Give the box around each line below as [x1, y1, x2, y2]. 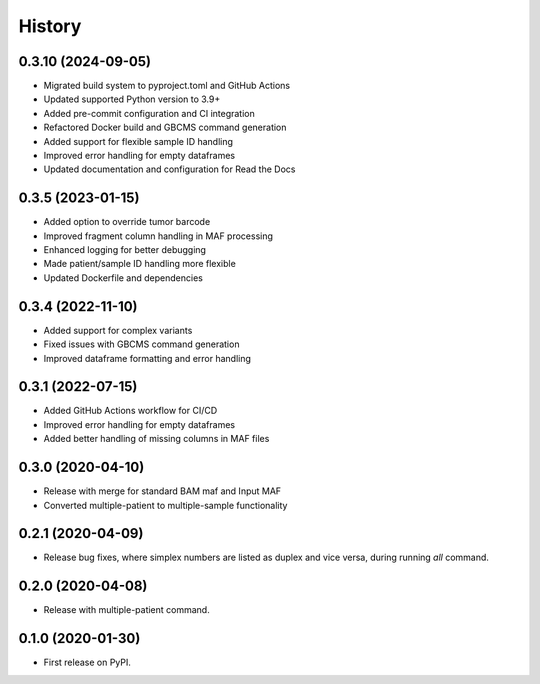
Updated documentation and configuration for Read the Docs [43, 163, 296, 175]
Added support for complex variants [43, 324, 193, 336]
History [18, 15, 82, 37]
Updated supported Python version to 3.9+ [43, 93, 221, 105]
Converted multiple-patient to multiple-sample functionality [43, 499, 288, 511]
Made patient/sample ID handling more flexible [43, 258, 237, 270]
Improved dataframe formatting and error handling [43, 352, 252, 364]
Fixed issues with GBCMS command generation [43, 338, 240, 350]
